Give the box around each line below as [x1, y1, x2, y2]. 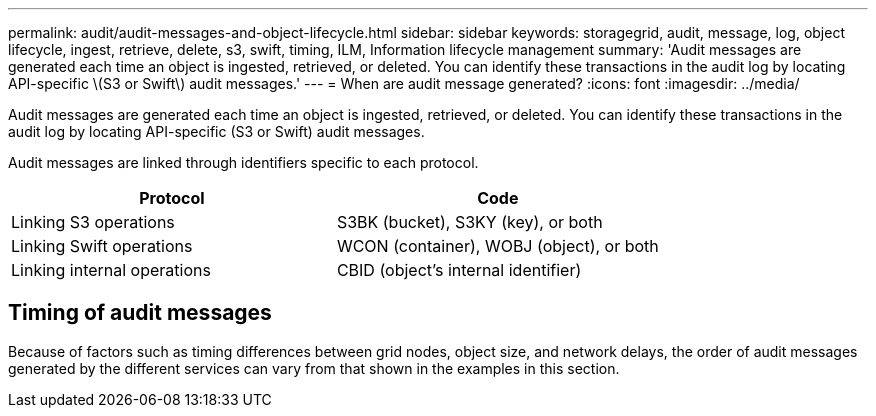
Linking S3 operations [11, 212, 175, 232]
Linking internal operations [11, 260, 211, 280]
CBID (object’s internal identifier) [336, 260, 582, 280]
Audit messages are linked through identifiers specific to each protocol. [8, 154, 479, 171]
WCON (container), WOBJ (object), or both [336, 236, 659, 256]
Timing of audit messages [8, 300, 272, 326]
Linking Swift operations [11, 236, 193, 256]
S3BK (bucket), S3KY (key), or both [336, 212, 603, 232]
